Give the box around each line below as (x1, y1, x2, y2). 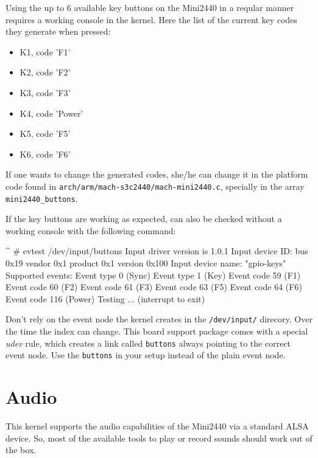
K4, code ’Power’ (19, 106, 83, 119)
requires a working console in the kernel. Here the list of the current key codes (5, 13, 297, 26)
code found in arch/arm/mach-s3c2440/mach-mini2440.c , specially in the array (5, 179, 305, 192)
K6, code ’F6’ (19, 147, 71, 160)
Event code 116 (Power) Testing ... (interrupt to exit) (5, 292, 205, 305)
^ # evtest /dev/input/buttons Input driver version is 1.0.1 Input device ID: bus (5, 245, 308, 257)
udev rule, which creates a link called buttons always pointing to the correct (5, 336, 291, 349)
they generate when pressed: (5, 25, 111, 38)
